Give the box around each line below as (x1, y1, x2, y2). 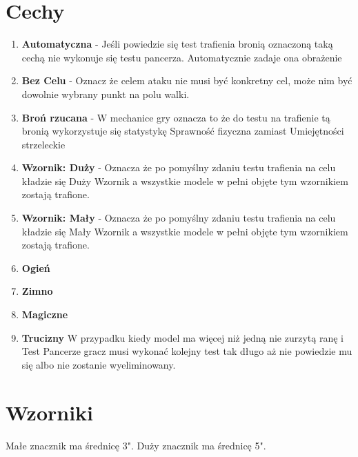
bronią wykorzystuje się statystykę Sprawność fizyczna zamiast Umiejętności (21, 124, 344, 138)
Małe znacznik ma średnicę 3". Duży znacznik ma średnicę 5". (6, 438, 266, 452)
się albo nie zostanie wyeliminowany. (21, 357, 176, 371)
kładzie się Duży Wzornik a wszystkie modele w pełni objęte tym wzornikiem (21, 173, 348, 188)
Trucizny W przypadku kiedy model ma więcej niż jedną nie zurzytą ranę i (21, 330, 344, 344)
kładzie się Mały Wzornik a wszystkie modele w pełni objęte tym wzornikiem (21, 224, 348, 238)
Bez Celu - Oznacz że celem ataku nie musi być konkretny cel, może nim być (21, 73, 352, 88)
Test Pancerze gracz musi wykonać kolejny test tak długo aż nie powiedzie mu (21, 344, 352, 358)
